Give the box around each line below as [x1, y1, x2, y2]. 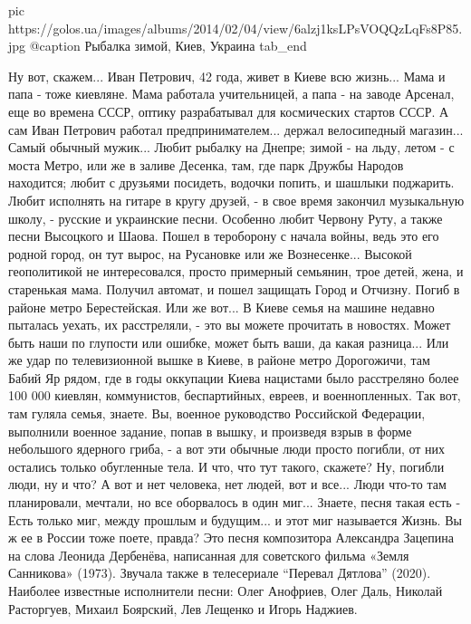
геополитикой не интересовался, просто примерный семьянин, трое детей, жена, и [8, 262, 464, 281]
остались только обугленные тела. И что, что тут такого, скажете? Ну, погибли [8, 456, 445, 475]
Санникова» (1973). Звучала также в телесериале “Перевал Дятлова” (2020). [8, 563, 431, 582]
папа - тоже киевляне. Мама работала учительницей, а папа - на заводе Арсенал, [8, 84, 455, 103]
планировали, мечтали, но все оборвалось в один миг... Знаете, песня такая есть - [8, 493, 461, 512]
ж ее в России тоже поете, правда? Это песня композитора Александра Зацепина [8, 528, 455, 547]
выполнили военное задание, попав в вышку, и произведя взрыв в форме [8, 421, 412, 440]
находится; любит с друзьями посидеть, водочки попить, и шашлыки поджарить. [8, 173, 455, 192]
